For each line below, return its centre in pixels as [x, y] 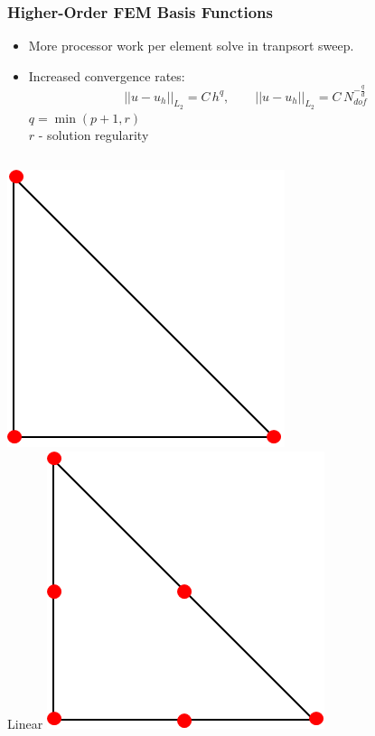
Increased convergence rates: [107, 75]
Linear [25, 723]
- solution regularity [94, 135]
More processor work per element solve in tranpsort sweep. [191, 46]
